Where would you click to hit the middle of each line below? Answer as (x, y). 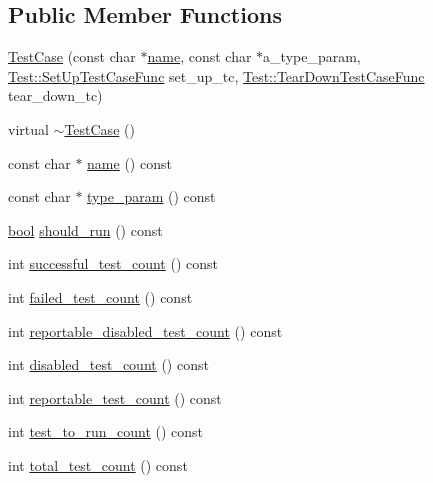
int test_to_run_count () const (106, 431)
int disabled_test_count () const (108, 364)
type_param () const (151, 196)
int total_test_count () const (98, 464)
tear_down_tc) (55, 95)
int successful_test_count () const (113, 263)
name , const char (199, 56)
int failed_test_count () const (100, 296)
